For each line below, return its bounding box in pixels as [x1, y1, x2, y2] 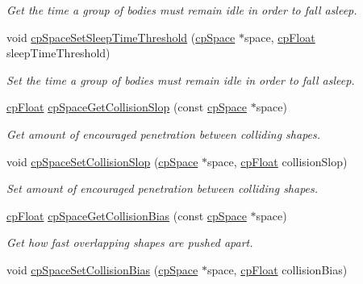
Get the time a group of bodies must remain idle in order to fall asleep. [6, 2, 357, 18]
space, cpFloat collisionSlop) [207, 152, 348, 169]
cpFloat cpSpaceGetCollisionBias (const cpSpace [6, 207, 247, 223]
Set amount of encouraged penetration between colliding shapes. [6, 180, 319, 197]
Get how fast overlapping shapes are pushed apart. [6, 234, 253, 251]
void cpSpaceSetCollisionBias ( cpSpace [6, 261, 198, 278]
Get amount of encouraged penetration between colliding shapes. [6, 125, 321, 142]
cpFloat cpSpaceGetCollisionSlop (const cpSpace [6, 98, 247, 115]
